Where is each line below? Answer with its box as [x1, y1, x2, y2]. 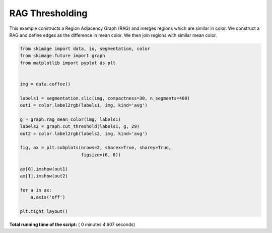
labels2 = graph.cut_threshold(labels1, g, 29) [20, 124, 140, 129]
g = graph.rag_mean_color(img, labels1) [20, 116, 121, 122]
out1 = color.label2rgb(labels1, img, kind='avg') [20, 103, 148, 108]
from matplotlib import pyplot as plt [20, 60, 116, 66]
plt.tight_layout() [20, 208, 68, 214]
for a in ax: [20, 187, 52, 193]
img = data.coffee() [20, 81, 71, 87]
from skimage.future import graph [20, 53, 105, 59]
